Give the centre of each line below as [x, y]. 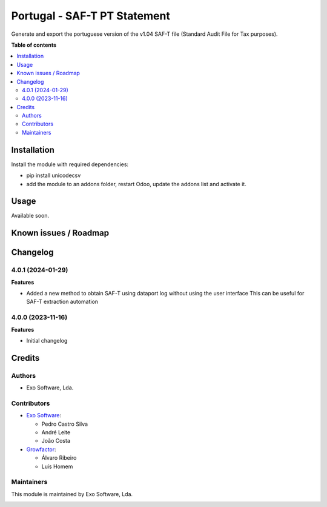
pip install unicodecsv [54, 175]
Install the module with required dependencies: [70, 164]
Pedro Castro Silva [64, 424]
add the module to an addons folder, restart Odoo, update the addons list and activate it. [136, 184]
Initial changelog [47, 340]
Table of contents [34, 45]
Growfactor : [41, 449]
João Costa [56, 441]
